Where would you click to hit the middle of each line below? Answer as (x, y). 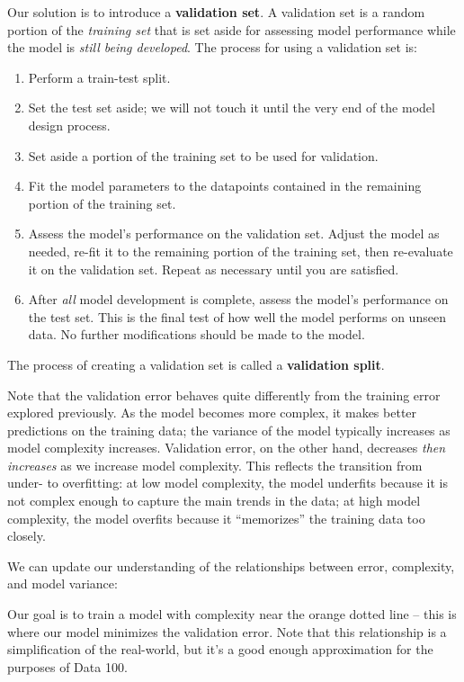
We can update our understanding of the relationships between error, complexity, (231, 565)
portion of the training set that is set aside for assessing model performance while (232, 29)
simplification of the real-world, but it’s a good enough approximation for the (220, 649)
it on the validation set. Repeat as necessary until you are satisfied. (214, 269)
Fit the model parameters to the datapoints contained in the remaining (225, 186)
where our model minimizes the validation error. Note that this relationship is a (227, 631)
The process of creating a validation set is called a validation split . (196, 364)
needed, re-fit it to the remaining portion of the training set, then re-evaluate (241, 251)
